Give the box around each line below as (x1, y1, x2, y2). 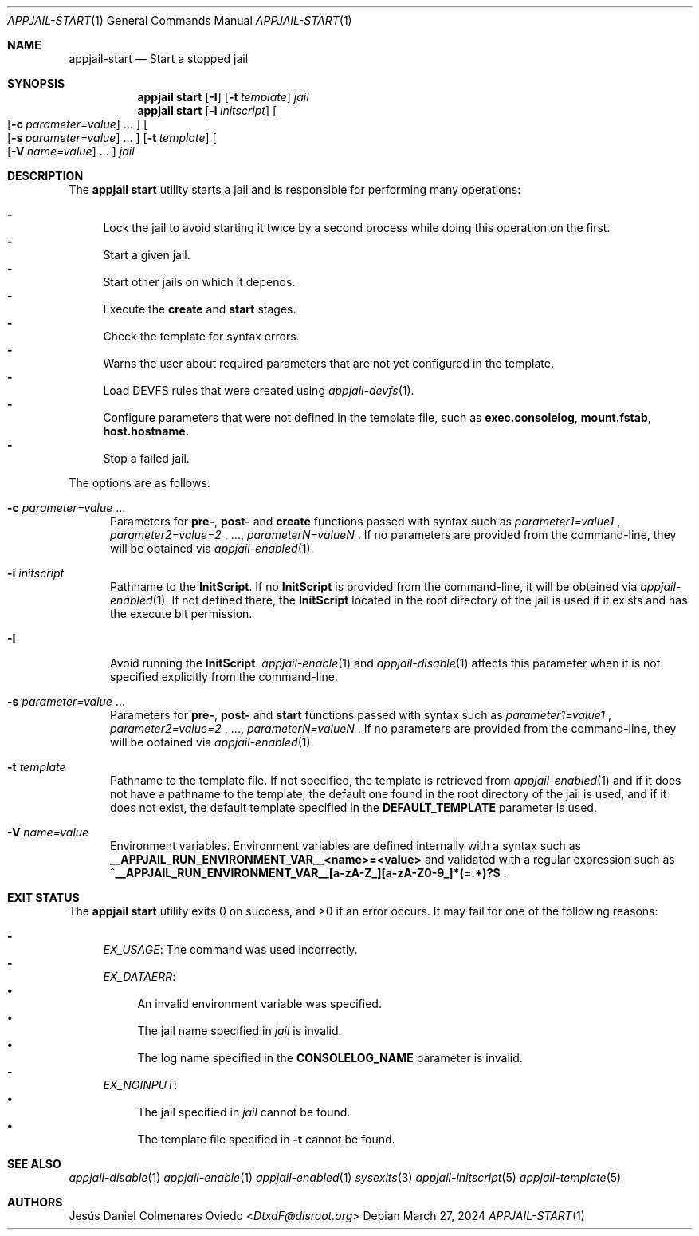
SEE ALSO (7, 1157, 61, 1171)
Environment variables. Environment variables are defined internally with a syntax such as (110, 839, 581, 852)
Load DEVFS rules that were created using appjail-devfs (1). (103, 384, 414, 397)
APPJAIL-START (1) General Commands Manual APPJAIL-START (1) (7, 14, 352, 27)
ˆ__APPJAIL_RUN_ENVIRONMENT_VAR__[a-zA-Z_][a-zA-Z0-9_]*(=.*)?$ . (110, 866, 507, 880)
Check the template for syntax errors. (103, 329, 300, 343)
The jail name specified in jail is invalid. (137, 1024, 342, 1037)
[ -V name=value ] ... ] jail (7, 144, 135, 158)
